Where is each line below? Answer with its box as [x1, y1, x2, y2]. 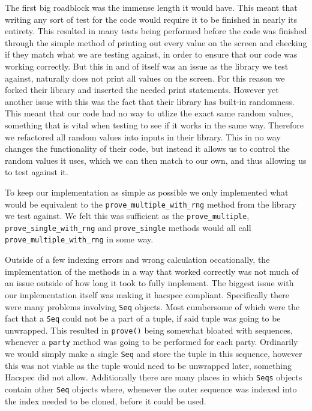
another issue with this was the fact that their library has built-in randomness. [5, 95, 295, 107]
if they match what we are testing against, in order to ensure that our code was [5, 48, 298, 61]
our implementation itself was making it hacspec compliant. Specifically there [5, 288, 289, 301]
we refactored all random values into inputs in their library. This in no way [5, 130, 281, 143]
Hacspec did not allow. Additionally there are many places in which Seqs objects [5, 371, 302, 383]
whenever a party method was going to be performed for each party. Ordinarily [5, 335, 298, 348]
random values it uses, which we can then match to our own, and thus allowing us [5, 154, 307, 166]
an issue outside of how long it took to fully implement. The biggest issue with [5, 277, 294, 289]
